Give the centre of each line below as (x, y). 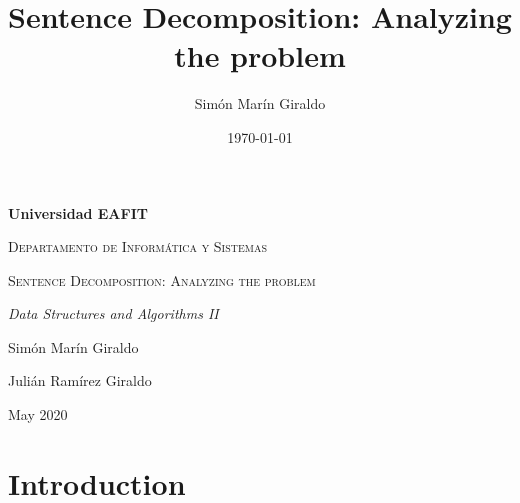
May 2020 (38, 414)
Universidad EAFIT (78, 212)
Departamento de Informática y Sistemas (138, 246)
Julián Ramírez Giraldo (80, 380)
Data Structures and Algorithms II (113, 313)
